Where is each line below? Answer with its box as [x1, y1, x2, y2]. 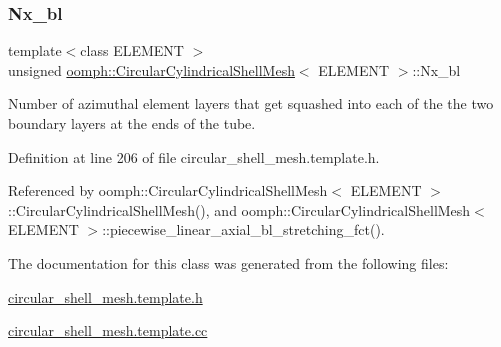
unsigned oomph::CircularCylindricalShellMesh [8, 59, 295, 80]
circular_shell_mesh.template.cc [8, 320, 208, 341]
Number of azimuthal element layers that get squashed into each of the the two [8, 93, 494, 114]
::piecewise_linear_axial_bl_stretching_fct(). [102, 219, 385, 240]
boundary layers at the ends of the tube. [8, 113, 256, 133]
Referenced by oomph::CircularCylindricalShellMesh [8, 180, 328, 201]
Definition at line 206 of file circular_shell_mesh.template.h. [8, 146, 380, 167]
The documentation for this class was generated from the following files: [8, 252, 449, 273]
